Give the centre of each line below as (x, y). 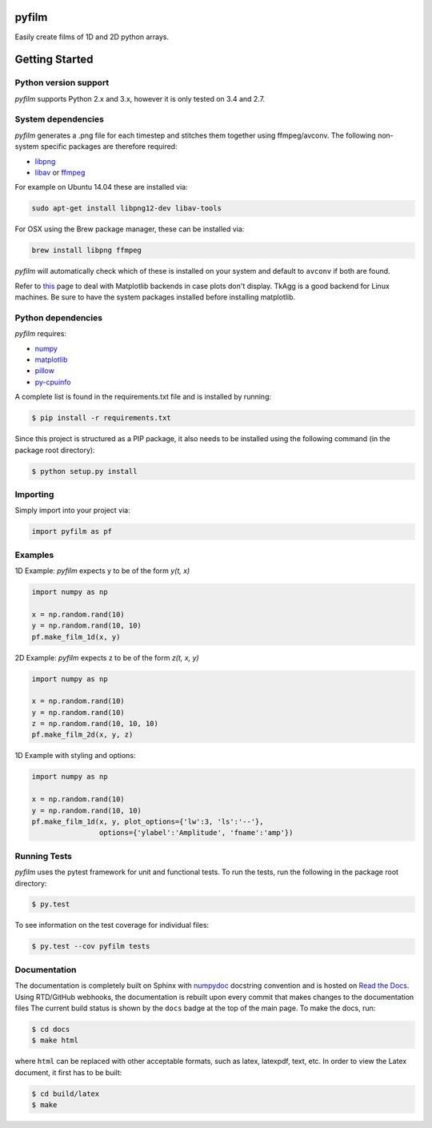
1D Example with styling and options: (75, 756)
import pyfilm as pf (72, 532)
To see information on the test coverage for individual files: (112, 925)
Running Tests (43, 856)
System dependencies (59, 119)
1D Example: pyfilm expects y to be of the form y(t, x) (102, 570)
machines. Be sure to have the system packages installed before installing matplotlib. (155, 297)
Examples (34, 555)
